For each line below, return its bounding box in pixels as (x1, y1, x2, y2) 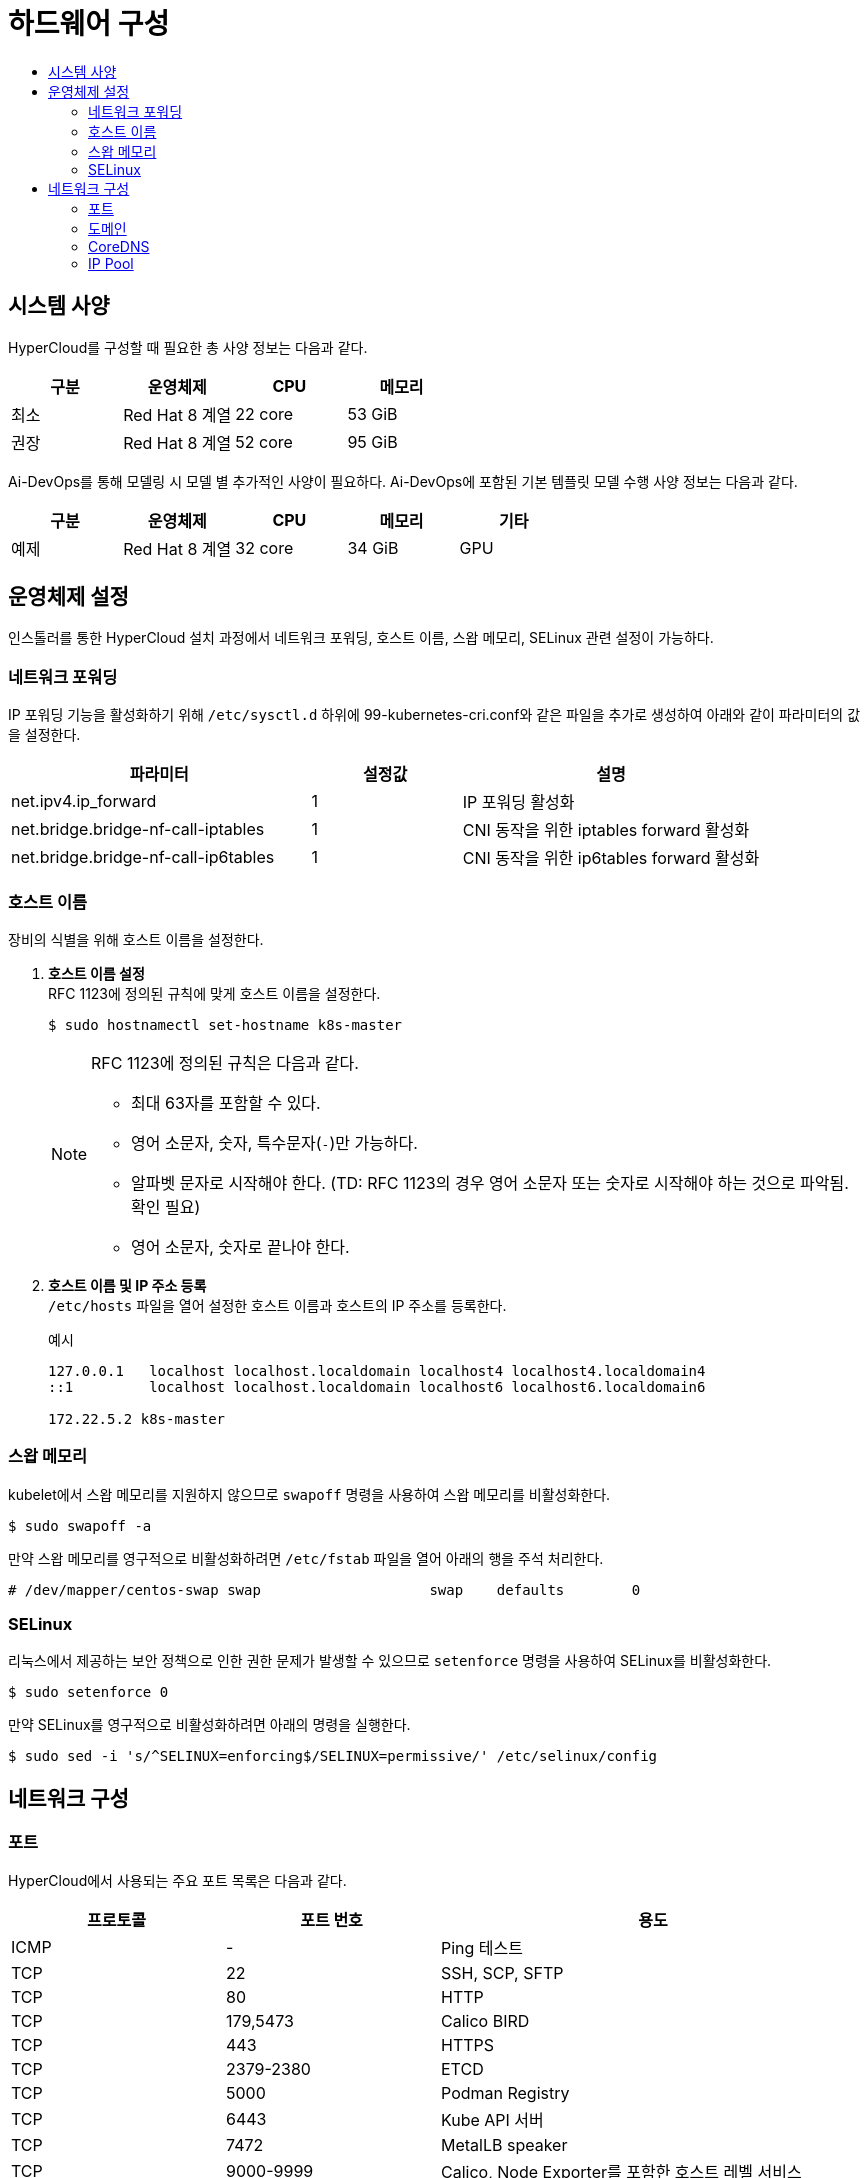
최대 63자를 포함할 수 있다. (131, 1092, 321, 1113)
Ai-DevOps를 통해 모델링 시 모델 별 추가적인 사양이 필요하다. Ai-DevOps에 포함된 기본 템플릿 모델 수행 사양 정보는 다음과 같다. (8, 472, 798, 490)
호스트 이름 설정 (48, 964, 145, 982)
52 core (235, 431, 293, 452)
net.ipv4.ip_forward (11, 791, 157, 812)
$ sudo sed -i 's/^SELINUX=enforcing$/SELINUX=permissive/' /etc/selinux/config (8, 1748, 658, 1765)
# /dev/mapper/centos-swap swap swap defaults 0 (8, 1581, 641, 1598)
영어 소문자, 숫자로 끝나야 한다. (131, 1236, 350, 1257)
